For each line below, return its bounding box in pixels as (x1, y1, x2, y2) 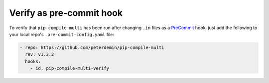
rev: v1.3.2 (25, 52, 54, 57)
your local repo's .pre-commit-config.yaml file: (9, 31, 115, 37)
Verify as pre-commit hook (9, 7, 123, 18)
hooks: (25, 58, 41, 64)
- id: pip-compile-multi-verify (30, 66, 110, 71)
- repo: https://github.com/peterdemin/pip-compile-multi (19, 44, 164, 50)
